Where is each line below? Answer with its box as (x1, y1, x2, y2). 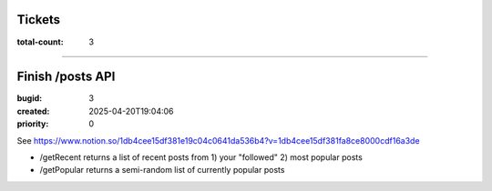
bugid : (16, 93, 43, 104)
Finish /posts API (16, 69, 116, 85)
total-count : (16, 36, 64, 47)
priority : (16, 118, 49, 129)
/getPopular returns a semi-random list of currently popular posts (39, 165, 285, 176)
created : (16, 106, 50, 116)
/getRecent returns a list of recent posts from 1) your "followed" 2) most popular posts (39, 151, 364, 163)
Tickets (16, 12, 61, 27)
